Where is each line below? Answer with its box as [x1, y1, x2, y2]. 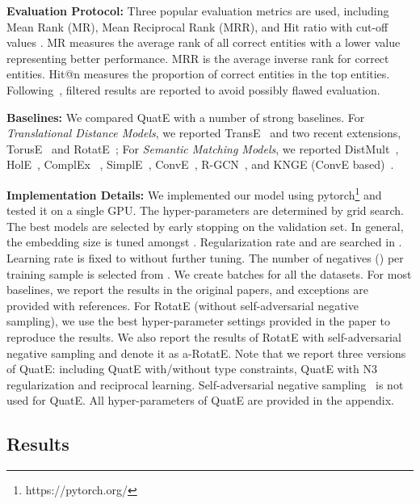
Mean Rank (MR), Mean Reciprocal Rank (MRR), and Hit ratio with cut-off [6, 18, 388, 35]
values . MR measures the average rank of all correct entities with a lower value [6, 34, 401, 51]
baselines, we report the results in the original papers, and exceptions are [6, 281, 368, 298]
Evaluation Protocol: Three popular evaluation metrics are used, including [6, 2, 389, 19]
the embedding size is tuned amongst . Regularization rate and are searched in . [6, 233, 402, 250]
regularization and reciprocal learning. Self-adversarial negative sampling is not [6, 376, 404, 393]
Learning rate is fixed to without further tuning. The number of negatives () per [6, 249, 404, 266]
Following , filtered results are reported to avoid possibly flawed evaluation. [6, 81, 380, 98]
